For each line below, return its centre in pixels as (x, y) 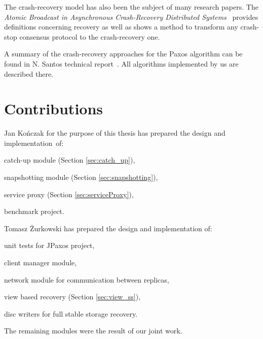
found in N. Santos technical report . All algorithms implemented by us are (121, 63)
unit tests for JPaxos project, (49, 245)
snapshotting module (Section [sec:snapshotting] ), (81, 177)
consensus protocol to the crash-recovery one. (90, 36)
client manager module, (41, 263)
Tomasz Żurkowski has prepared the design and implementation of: (108, 228)
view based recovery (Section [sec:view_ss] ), (72, 297)
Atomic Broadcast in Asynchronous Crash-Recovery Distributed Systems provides (131, 17)
